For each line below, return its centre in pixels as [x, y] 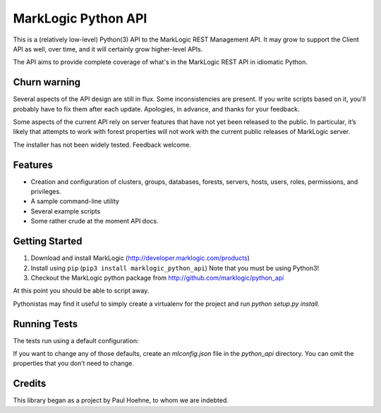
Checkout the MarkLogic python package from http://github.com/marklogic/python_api [157, 278]
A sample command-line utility [75, 202]
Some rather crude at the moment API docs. [95, 221]
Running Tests [45, 324]
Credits [30, 384]
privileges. [46, 192]
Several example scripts [66, 211]
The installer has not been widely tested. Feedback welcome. [102, 144]
